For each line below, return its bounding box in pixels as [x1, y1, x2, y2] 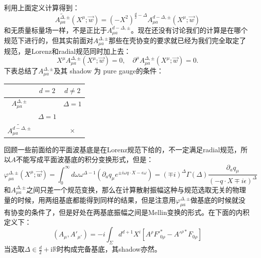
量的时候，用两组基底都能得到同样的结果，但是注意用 [4, 195, 176, 205]
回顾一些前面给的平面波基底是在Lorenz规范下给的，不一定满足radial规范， [4, 144, 241, 155]
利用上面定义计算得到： [4, 2, 79, 12]
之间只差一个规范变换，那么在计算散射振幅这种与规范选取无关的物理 [26, 184, 246, 194]
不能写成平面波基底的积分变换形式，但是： [16, 154, 154, 164]
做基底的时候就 [190, 195, 239, 205]
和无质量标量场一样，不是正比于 [4, 24, 107, 35]
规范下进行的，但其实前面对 [4, 35, 93, 46]
